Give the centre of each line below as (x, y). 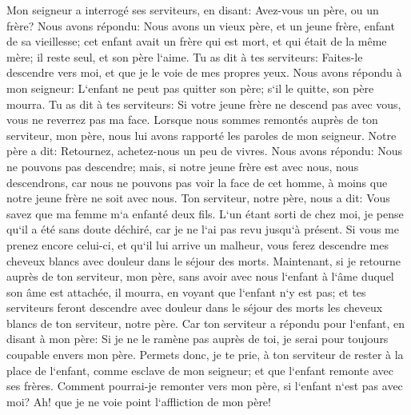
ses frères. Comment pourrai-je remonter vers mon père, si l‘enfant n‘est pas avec (205, 386)
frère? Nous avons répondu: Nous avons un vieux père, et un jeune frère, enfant (201, 25)
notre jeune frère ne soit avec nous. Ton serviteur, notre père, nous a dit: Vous (198, 198)
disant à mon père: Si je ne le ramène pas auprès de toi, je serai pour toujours (198, 339)
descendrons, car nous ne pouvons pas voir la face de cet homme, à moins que (197, 182)
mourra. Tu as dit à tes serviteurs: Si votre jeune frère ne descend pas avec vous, (204, 104)
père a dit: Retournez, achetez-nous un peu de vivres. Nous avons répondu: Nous (205, 151)
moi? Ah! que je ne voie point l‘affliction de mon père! (139, 401)
